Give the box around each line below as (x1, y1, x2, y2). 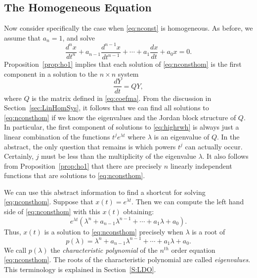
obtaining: (123, 206, 154, 217)
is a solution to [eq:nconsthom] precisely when (44, 226, 183, 236)
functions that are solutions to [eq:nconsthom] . (4, 170, 145, 181)
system (118, 68, 139, 79)
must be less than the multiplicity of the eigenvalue (41, 151, 196, 161)
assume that (4, 32, 41, 43)
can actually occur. (185, 141, 243, 151)
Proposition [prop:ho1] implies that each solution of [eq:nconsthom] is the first (4, 59, 242, 69)
